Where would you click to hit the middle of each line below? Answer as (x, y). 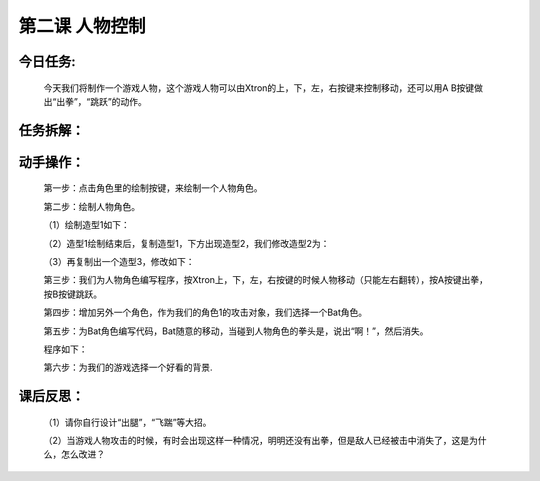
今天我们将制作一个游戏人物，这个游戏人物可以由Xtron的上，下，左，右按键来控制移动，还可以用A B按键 (259, 87)
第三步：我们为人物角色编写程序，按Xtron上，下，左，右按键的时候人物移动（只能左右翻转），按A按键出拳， (266, 280)
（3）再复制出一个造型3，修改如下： (119, 261)
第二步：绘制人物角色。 (91, 206)
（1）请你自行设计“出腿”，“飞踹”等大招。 (127, 422)
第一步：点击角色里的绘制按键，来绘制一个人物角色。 (153, 188)
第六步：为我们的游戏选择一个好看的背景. (128, 367)
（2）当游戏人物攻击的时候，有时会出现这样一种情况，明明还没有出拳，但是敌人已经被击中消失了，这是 (256, 441)
